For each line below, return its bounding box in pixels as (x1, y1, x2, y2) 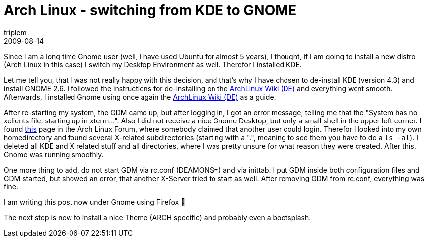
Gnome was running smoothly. (4, 150, 104, 159)
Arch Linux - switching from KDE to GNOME (4, 2, 297, 19)
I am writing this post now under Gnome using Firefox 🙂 (4, 197, 186, 206)
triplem (4, 28, 27, 37)
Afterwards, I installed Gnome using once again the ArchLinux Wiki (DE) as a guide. (4, 92, 276, 101)
